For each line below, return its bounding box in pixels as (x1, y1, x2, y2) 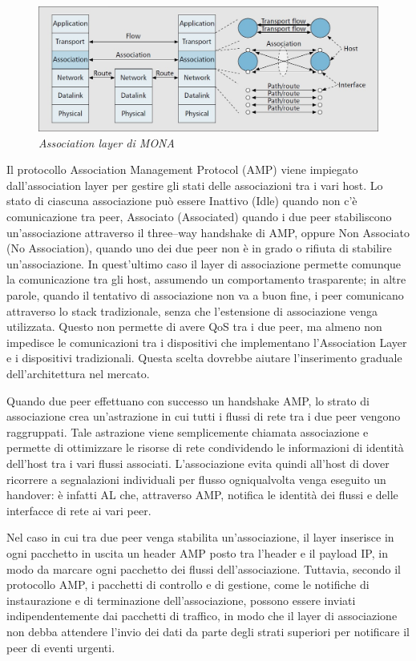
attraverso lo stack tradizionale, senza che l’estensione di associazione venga (6, 302, 378, 319)
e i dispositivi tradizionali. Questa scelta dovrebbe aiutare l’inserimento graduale (6, 349, 402, 366)
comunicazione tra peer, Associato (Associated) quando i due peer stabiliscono (6, 208, 392, 225)
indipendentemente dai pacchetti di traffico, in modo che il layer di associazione (6, 607, 398, 624)
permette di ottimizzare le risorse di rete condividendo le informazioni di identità (6, 439, 404, 456)
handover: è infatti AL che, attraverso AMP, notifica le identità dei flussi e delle (6, 486, 398, 503)
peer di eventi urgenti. (6, 639, 115, 655)
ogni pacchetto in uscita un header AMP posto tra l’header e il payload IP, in (6, 544, 388, 561)
